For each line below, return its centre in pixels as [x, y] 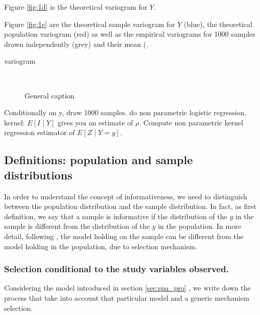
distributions [38, 175]
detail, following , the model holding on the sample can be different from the [124, 236]
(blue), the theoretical [218, 24]
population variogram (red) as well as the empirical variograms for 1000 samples [130, 34]
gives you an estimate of [95, 122]
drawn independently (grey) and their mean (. [76, 44]
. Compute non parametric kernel [191, 122]
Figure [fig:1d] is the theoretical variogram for [76, 7]
